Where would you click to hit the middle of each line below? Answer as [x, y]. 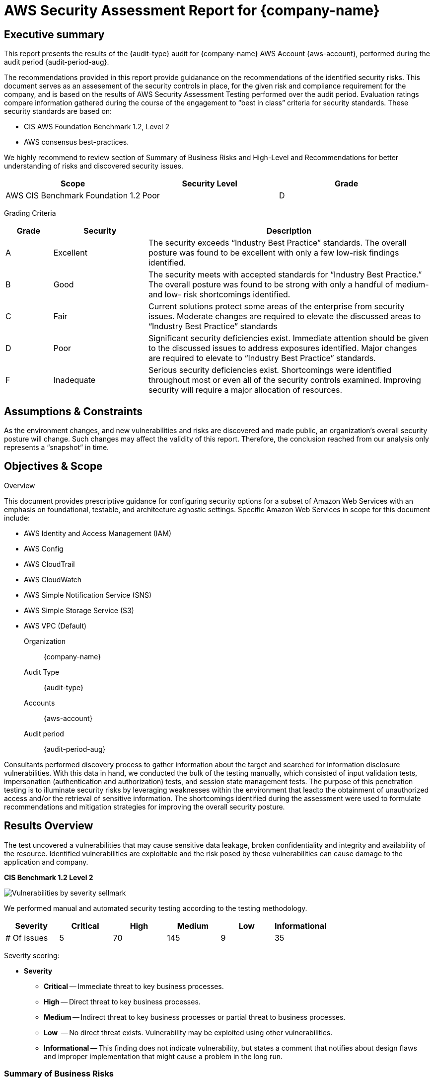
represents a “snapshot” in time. [57, 448]
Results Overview [49, 826]
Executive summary [54, 34]
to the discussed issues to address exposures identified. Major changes [283, 348]
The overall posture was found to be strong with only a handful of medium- [289, 285]
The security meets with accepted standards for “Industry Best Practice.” [285, 275]
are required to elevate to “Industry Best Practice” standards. [262, 358]
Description [289, 231]
